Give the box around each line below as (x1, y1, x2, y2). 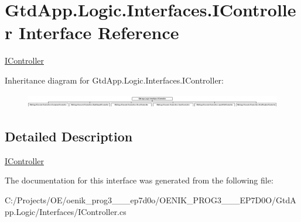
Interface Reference (18, 20, 179, 44)
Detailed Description (5, 127, 133, 145)
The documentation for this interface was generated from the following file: (5, 174, 273, 186)
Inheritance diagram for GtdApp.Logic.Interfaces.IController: (5, 74, 224, 86)
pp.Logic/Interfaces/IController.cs (5, 205, 126, 217)
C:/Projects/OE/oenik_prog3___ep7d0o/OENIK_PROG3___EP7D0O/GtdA (5, 193, 296, 206)
